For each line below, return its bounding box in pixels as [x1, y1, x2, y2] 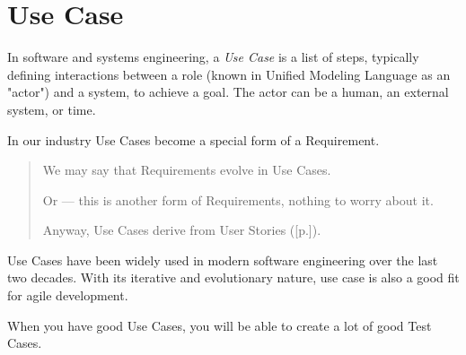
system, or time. [7, 100, 96, 118]
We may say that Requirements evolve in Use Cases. [42, 160, 331, 179]
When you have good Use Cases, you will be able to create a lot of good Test [7, 316, 432, 334]
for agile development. [7, 286, 128, 305]
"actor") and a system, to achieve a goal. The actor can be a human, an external [7, 82, 449, 101]
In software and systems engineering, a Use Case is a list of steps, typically [7, 48, 419, 66]
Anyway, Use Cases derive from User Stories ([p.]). [42, 221, 321, 239]
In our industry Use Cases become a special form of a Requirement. [7, 130, 380, 149]
